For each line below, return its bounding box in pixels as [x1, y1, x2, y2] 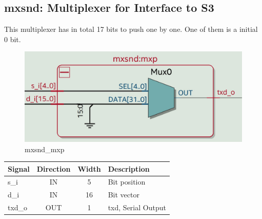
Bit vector [108, 189, 139, 200]
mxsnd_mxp [25, 143, 65, 154]
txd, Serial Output [108, 202, 166, 213]
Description [108, 163, 150, 174]
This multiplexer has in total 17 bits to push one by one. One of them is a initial [4, 24, 258, 34]
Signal [8, 163, 30, 174]
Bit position [108, 176, 146, 187]
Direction [36, 163, 71, 174]
